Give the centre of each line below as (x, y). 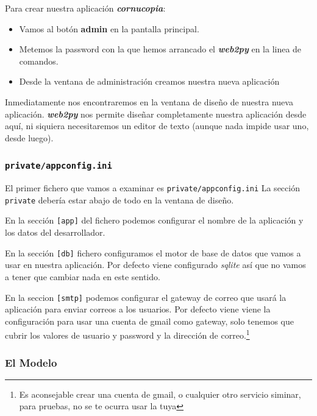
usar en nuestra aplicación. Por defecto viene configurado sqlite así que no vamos (155, 265)
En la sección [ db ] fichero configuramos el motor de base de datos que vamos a (153, 252)
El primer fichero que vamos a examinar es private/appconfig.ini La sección (152, 188)
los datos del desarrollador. (55, 232)
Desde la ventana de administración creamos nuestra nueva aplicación (149, 81)
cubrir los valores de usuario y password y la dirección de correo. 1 (127, 334)
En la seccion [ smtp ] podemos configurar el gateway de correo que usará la (146, 297)
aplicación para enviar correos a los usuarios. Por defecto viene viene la (138, 309)
